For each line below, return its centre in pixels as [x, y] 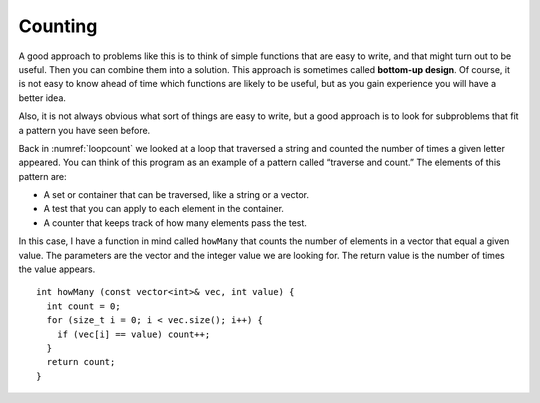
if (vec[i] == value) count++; [133, 334]
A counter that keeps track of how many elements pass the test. [175, 222]
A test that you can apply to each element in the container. [164, 209]
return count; [81, 362]
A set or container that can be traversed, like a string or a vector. [176, 195]
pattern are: [42, 176]
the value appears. [57, 269]
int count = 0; [83, 306]
